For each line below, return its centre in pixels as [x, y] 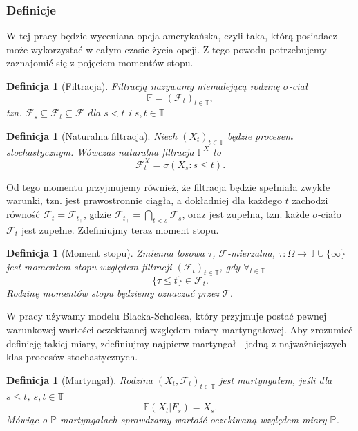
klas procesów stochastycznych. [72, 357]
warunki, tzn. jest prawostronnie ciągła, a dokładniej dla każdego [144, 200]
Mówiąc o [27, 420]
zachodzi [310, 200]
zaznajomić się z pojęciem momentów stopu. [100, 63]
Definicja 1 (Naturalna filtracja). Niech [92, 135]
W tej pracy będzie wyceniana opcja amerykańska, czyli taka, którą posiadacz [172, 36]
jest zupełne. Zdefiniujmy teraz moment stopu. [120, 229]
